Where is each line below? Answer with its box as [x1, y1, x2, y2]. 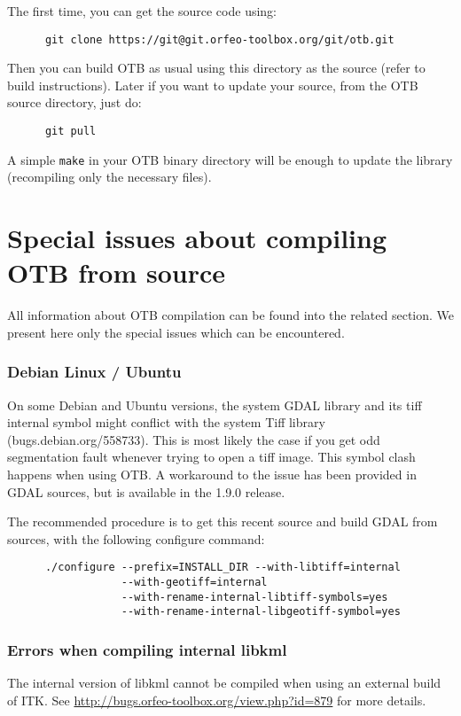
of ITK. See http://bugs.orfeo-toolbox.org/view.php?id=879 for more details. [7, 690, 426, 709]
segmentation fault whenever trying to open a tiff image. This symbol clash [7, 447, 416, 466]
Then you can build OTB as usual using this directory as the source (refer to [7, 58, 426, 77]
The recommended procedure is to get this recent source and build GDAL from [7, 512, 438, 531]
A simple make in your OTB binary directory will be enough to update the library [7, 150, 453, 168]
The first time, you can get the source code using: [7, 2, 277, 19]
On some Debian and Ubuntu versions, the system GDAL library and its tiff [7, 395, 422, 414]
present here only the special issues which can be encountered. [7, 323, 345, 341]
